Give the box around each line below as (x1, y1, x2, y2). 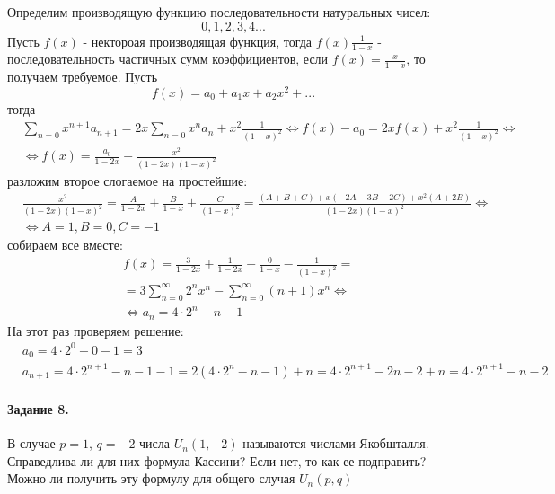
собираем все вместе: (7, 235, 123, 254)
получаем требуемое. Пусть (7, 67, 158, 86)
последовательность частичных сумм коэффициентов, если (7, 49, 329, 68)
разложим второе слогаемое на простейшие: (7, 171, 248, 190)
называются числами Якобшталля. (242, 434, 429, 453)
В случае (7, 434, 56, 453)
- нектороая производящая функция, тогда (83, 31, 313, 50)
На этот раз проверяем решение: (7, 321, 184, 340)
